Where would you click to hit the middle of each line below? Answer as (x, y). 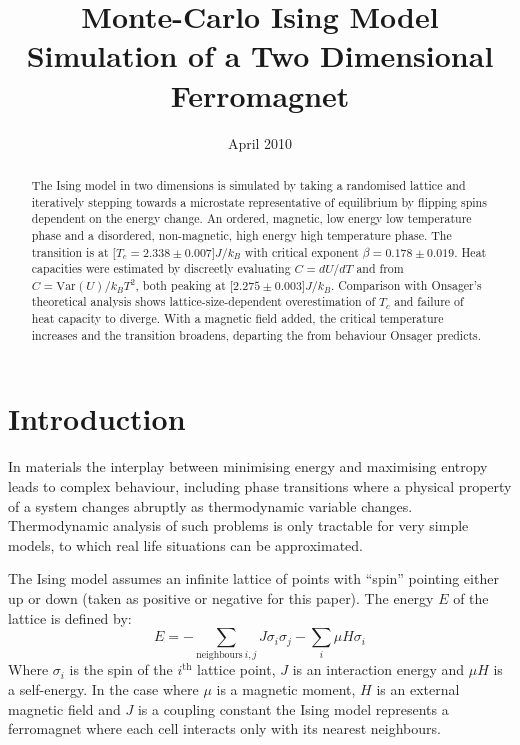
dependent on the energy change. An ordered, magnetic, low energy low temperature (251, 218)
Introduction (97, 418)
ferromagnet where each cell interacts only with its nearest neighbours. (224, 728)
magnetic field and (64, 708)
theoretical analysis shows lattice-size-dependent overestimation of (203, 301)
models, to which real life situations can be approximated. (185, 544)
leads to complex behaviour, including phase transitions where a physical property (260, 485)
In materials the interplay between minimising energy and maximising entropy (248, 466)
